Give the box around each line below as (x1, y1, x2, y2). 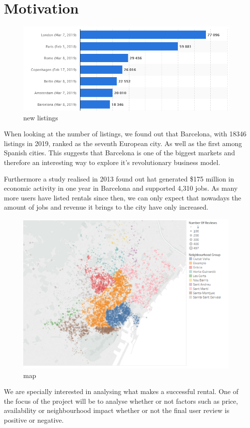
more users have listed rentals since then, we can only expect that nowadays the (4, 192, 241, 202)
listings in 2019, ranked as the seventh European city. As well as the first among (4, 138, 242, 148)
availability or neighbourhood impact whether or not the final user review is (4, 405, 230, 415)
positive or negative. (4, 414, 64, 425)
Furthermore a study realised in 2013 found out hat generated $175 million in (4, 173, 234, 183)
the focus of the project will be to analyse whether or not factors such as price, (4, 395, 238, 406)
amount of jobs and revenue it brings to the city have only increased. (4, 202, 208, 212)
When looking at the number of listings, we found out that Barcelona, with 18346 (4, 129, 247, 139)
